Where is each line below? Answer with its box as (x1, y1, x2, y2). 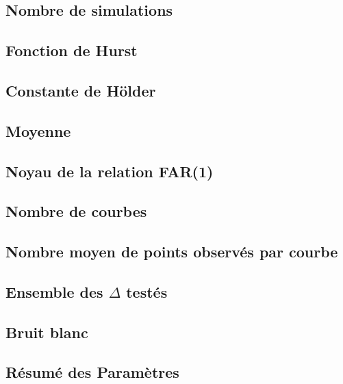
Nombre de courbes (5, 201, 147, 222)
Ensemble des (5, 281, 103, 302)
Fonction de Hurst (5, 40, 138, 61)
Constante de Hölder (5, 79, 156, 101)
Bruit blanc (5, 321, 88, 342)
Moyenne (5, 120, 71, 141)
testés (126, 281, 168, 302)
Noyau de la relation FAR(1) (5, 160, 214, 181)
